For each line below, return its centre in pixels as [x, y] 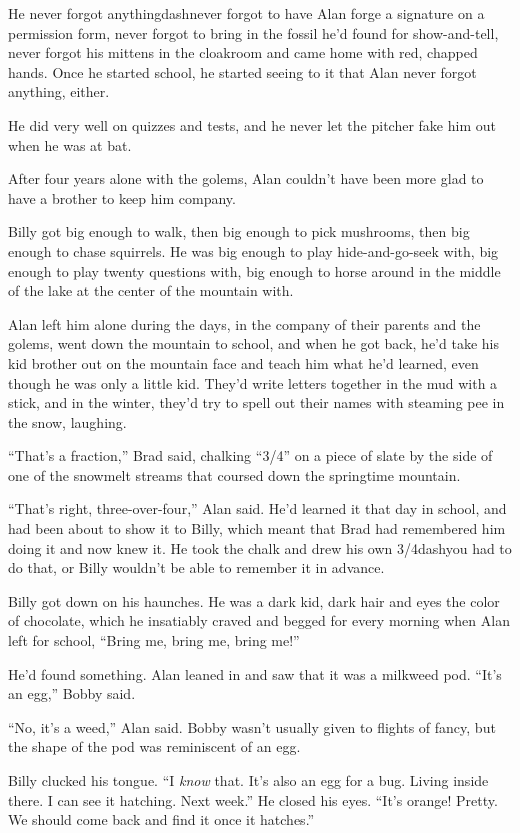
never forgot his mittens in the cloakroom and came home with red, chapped [243, 52]
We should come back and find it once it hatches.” [161, 819]
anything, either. [59, 91]
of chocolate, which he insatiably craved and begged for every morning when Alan [259, 620]
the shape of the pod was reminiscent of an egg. [154, 746]
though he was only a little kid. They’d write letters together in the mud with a [253, 382]
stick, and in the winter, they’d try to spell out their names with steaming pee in [256, 402]
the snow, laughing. [67, 421]
